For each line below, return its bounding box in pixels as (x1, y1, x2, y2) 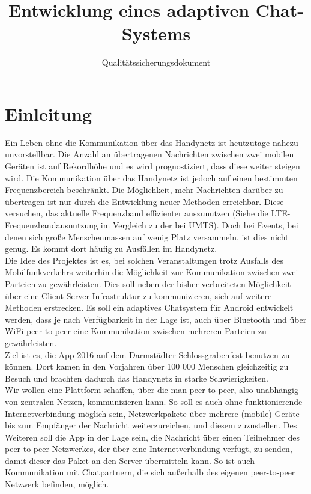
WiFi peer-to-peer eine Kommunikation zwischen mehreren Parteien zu (5, 325, 267, 337)
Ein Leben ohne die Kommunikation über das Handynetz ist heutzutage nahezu (5, 136, 298, 148)
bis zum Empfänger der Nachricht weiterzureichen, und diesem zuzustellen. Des (5, 419, 297, 431)
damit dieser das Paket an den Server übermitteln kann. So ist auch (5, 454, 255, 466)
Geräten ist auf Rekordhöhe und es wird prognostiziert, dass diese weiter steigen (5, 160, 300, 172)
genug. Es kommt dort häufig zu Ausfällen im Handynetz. (5, 242, 217, 255)
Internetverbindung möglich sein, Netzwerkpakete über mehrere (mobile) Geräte (5, 407, 300, 419)
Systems (121, 21, 191, 46)
